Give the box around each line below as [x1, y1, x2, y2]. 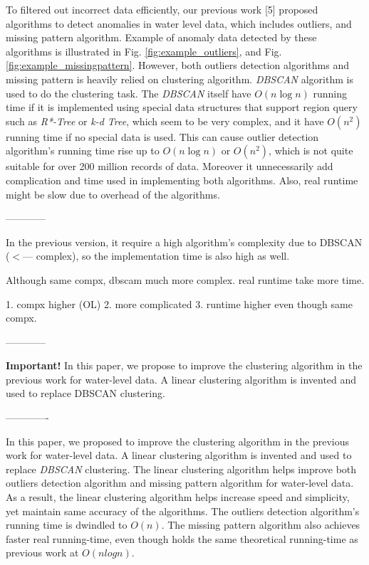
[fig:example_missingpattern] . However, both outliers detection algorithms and [6, 58, 349, 73]
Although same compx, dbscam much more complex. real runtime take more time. [6, 272, 365, 287]
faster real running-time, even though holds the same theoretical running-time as [6, 531, 358, 546]
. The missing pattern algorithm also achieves [161, 517, 360, 532]
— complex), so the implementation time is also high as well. [23, 248, 290, 263]
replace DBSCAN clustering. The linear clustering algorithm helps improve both [6, 461, 357, 476]
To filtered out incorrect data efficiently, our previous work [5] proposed [6, 2, 318, 16]
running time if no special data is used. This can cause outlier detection [6, 129, 319, 144]
